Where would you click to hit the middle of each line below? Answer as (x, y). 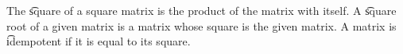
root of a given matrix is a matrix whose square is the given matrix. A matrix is (201, 25)
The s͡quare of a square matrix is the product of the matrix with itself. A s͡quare (201, 10)
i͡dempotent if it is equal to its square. (99, 41)
